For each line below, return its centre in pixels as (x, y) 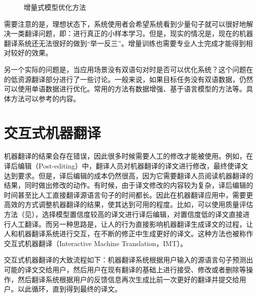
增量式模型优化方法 (55, 7)
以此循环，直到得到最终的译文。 (69, 289)
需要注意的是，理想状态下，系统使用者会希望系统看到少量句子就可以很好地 (125, 23)
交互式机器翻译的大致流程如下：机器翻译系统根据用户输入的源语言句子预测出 (128, 260)
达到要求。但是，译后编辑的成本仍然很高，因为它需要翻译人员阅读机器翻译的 (128, 175)
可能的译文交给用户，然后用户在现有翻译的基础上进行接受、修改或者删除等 (125, 269)
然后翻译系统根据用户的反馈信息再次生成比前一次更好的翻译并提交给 (128, 279)
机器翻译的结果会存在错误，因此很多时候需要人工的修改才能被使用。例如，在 (128, 156)
